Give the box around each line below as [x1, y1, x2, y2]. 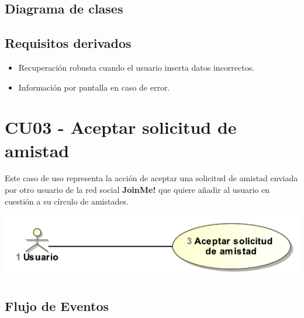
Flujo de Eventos [5, 297, 109, 315]
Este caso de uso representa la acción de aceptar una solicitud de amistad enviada [5, 172, 298, 184]
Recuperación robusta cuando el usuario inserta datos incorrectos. [18, 61, 255, 73]
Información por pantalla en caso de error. [18, 81, 170, 93]
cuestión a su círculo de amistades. [5, 195, 129, 207]
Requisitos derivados [5, 34, 132, 52]
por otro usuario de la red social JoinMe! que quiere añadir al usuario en [5, 184, 270, 196]
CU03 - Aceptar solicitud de [5, 115, 237, 139]
